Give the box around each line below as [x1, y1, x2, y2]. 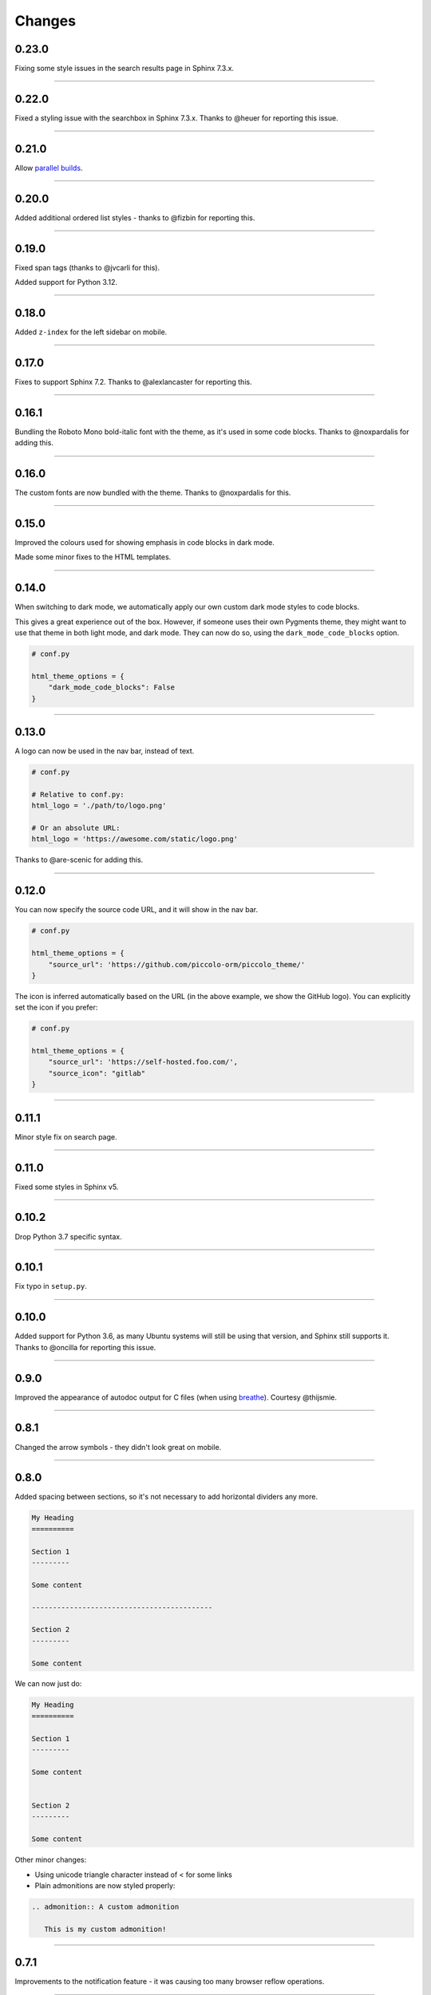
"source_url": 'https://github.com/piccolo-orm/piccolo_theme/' [48, 960, 306, 969]
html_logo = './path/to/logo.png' [31, 801, 167, 810]
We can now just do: [14, 1679, 82, 1689]
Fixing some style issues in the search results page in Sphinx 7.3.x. [14, 64, 235, 73]
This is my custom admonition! [44, 1924, 167, 1934]
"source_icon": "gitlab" [48, 1069, 146, 1077]
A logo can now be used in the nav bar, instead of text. [14, 746, 195, 756]
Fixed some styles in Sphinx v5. [14, 1182, 119, 1191]
